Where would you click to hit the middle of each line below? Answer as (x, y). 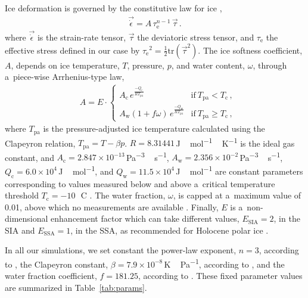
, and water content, (208, 65)
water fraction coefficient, (51, 276)
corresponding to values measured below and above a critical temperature (140, 183)
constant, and (29, 157)
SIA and (20, 230)
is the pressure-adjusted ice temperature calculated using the (154, 128)
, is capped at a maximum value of (237, 195)
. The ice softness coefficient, (250, 50)
